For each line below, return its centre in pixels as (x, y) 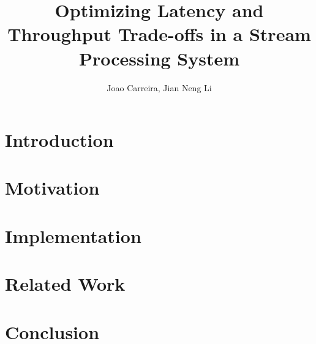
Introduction (59, 140)
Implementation (73, 235)
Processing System (159, 58)
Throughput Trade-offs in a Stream (159, 34)
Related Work (65, 284)
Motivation (52, 188)
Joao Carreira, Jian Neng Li (159, 87)
